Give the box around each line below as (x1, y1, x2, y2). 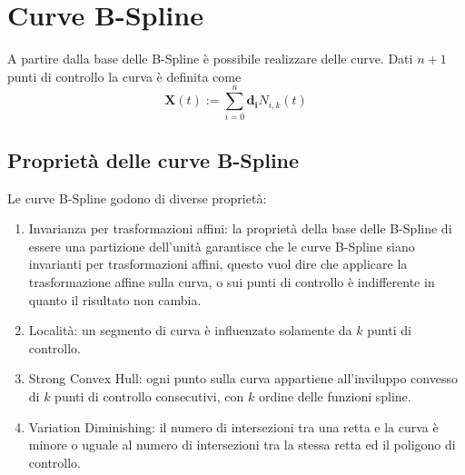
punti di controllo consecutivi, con (54, 386, 244, 405)
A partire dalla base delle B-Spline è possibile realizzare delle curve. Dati (7, 49, 413, 68)
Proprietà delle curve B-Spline (7, 145, 300, 173)
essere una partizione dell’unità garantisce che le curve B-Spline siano (28, 236, 415, 255)
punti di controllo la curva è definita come (7, 66, 242, 85)
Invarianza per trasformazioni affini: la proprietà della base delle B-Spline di (28, 219, 452, 238)
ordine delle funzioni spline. (258, 386, 411, 405)
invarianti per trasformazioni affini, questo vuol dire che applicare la (28, 254, 408, 273)
